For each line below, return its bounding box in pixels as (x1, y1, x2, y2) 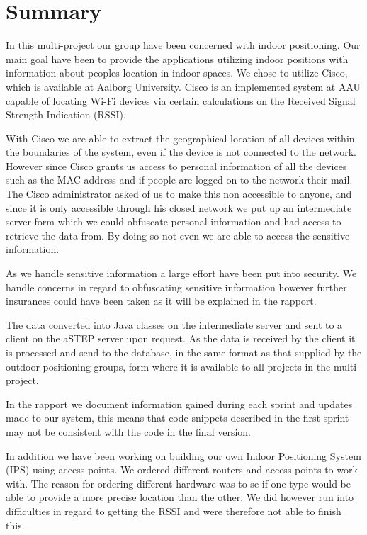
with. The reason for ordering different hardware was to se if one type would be (6, 475, 351, 490)
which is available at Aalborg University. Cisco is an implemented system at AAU (6, 79, 361, 94)
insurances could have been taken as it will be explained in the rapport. (6, 293, 317, 308)
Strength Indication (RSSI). (6, 107, 126, 122)
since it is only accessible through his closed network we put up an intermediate (6, 200, 352, 215)
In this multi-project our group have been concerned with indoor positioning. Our (6, 38, 361, 52)
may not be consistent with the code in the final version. (6, 424, 251, 439)
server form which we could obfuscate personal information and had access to (6, 214, 341, 229)
